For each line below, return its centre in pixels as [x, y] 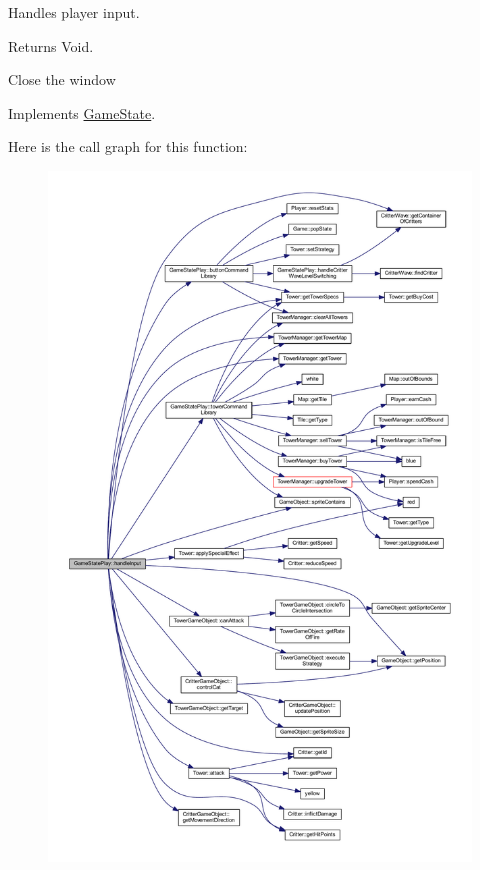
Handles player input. [74, 12]
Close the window [62, 79]
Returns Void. [51, 45]
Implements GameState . [82, 112]
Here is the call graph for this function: [128, 146]
